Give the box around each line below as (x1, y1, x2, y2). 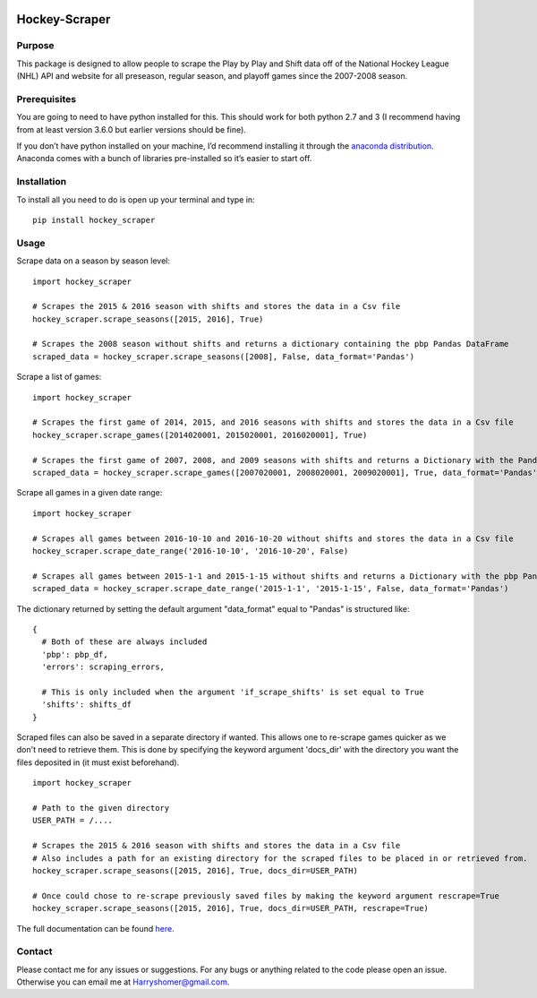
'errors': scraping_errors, (41, 662, 166, 672)
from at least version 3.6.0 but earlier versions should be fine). (16, 124, 246, 134)
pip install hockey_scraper (32, 215, 156, 225)
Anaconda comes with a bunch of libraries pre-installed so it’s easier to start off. (16, 153, 312, 164)
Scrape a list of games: (16, 372, 102, 383)
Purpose (16, 39, 55, 52)
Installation (16, 176, 67, 188)
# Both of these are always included (41, 637, 208, 647)
